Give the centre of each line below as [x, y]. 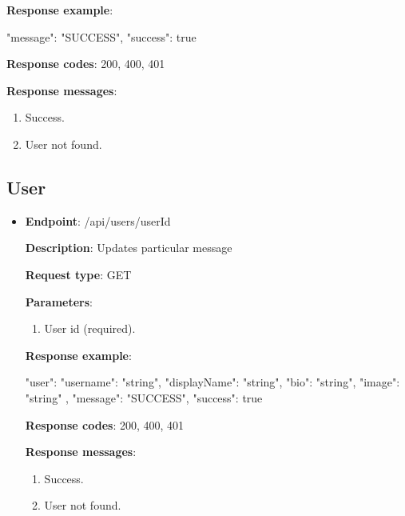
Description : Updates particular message [129, 248]
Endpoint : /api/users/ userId [98, 220]
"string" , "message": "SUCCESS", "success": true [144, 397]
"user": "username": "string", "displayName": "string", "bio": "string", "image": [212, 382]
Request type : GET [78, 274]
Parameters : [59, 301]
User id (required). [90, 328]
